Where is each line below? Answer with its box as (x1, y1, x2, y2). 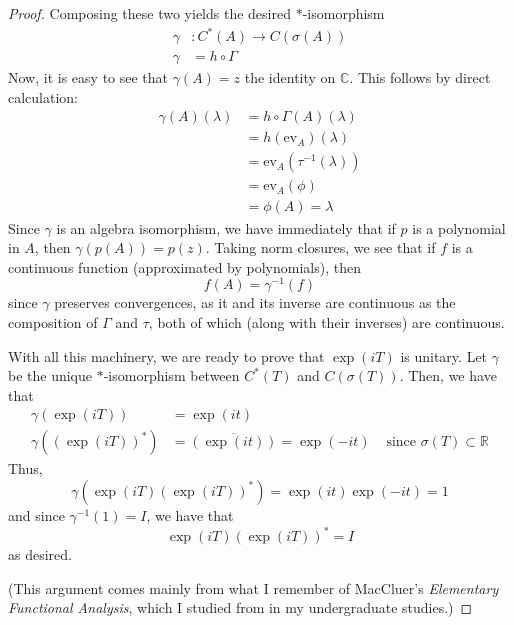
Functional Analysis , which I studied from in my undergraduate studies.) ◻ (8, 597, 473, 618)
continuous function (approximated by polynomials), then (8, 256, 361, 277)
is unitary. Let (400, 345, 488, 366)
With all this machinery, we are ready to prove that (8, 345, 325, 366)
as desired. (8, 544, 72, 565)
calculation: (8, 86, 79, 107)
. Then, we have (399, 365, 497, 386)
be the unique (8, 365, 93, 386)
